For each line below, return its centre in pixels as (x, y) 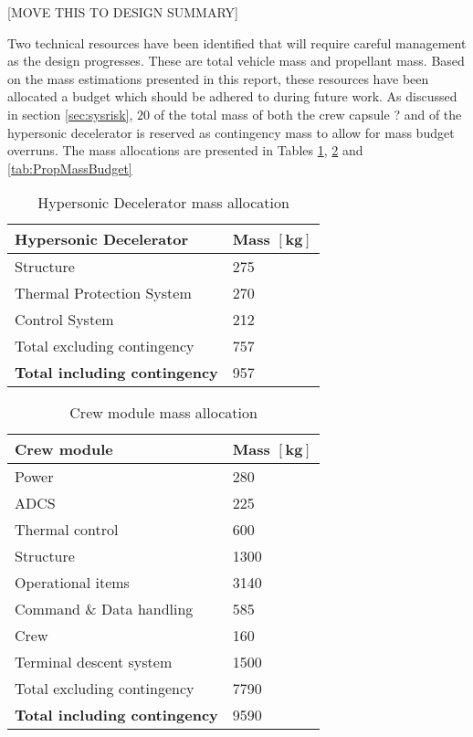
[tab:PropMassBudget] (70, 168)
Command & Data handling (104, 609)
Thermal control (67, 530)
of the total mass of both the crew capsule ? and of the (308, 114)
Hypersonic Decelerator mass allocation (163, 203)
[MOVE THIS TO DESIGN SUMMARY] (123, 12)
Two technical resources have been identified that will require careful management (237, 42)
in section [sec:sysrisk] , (70, 114)
